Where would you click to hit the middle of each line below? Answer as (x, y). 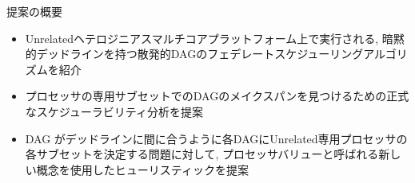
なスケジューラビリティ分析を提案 (114, 111)
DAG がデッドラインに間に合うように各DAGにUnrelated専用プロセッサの (216, 138)
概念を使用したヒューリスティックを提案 (142, 169)
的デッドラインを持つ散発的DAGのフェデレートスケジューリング (194, 54)
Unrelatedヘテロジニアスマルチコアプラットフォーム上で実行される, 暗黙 (215, 38)
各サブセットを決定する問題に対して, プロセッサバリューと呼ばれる (202, 154)
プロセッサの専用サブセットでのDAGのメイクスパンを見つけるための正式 (217, 96)
